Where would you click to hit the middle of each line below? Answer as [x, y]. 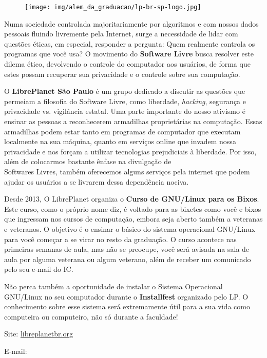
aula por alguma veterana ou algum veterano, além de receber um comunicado [128, 259]
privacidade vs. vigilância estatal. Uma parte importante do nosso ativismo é [125, 111]
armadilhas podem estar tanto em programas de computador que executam [122, 131]
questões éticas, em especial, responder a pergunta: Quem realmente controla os [130, 43]
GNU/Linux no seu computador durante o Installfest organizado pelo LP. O [126, 296]
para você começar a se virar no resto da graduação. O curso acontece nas [120, 239]
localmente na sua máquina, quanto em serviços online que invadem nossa [120, 141]
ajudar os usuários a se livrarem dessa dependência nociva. [97, 181]
